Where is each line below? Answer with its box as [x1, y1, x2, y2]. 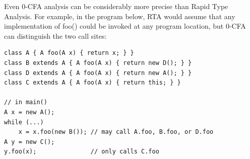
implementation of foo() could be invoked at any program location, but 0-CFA [4, 21, 246, 31]
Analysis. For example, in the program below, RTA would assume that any [4, 11, 235, 21]
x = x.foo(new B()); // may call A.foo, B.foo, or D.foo [18, 128, 214, 136]
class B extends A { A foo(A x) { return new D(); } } [4, 59, 192, 66]
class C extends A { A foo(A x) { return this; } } [4, 79, 181, 87]
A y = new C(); [4, 138, 55, 145]
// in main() [4, 99, 47, 106]
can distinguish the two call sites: [4, 30, 107, 41]
